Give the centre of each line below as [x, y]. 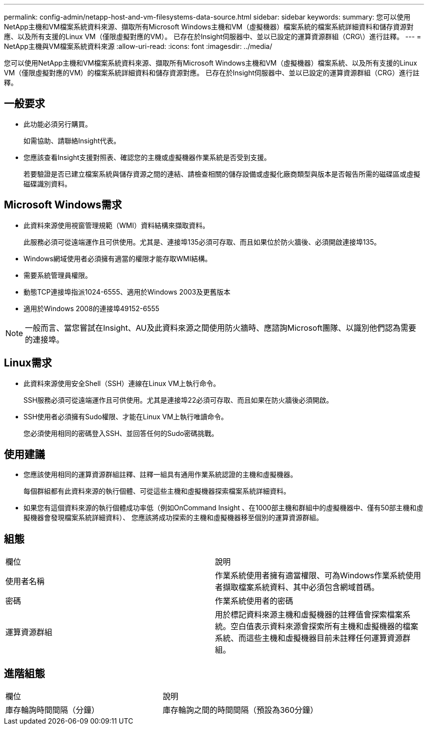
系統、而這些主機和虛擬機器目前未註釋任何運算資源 [309, 638]
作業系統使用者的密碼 [254, 601]
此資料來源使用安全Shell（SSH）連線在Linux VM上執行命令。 [122, 383]
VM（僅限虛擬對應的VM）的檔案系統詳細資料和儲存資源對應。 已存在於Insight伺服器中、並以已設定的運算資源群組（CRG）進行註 [212, 73]
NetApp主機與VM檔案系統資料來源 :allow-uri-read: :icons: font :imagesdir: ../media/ [138, 46]
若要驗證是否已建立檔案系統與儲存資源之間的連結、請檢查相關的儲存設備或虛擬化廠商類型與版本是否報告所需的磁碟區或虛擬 [222, 174]
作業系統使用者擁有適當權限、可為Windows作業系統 [310, 576]
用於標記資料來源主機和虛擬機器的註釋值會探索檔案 [309, 615]
